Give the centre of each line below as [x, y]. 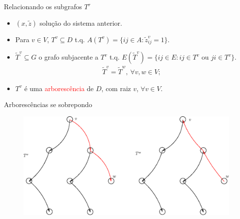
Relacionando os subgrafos [43, 6]
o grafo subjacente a [68, 57]
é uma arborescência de [59, 88]
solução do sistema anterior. [81, 23]
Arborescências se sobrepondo [48, 104]
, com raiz [116, 88]
